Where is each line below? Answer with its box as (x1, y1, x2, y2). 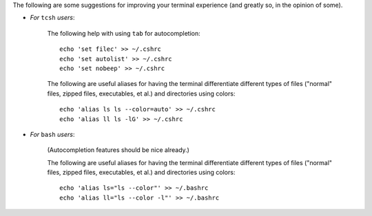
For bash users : (30, 130, 75, 138)
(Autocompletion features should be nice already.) (47, 146, 189, 154)
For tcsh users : (30, 14, 75, 22)
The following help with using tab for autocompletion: (47, 29, 201, 37)
